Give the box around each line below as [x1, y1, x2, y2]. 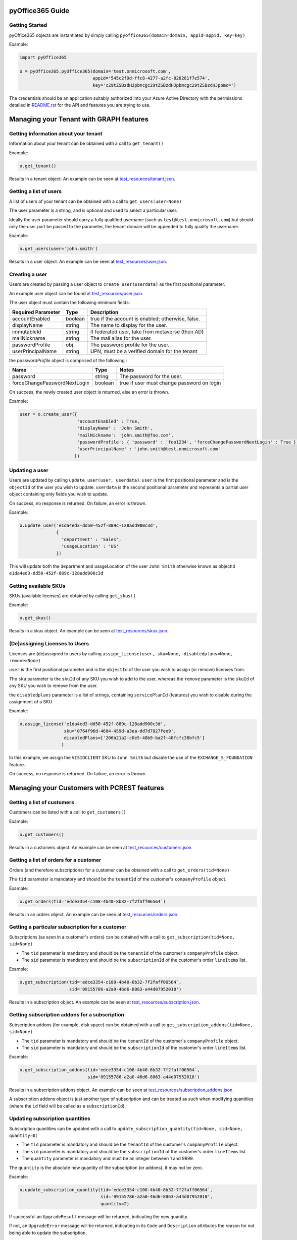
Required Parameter [12, 309, 60, 315]
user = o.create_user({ [19, 412, 78, 417]
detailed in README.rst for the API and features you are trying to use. [9, 102, 151, 108]
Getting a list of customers [9, 799, 74, 806]
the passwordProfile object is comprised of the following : [9, 357, 127, 363]
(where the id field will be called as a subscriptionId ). [9, 1103, 126, 1109]
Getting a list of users [9, 188, 62, 195]
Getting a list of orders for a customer [9, 857, 101, 864]
